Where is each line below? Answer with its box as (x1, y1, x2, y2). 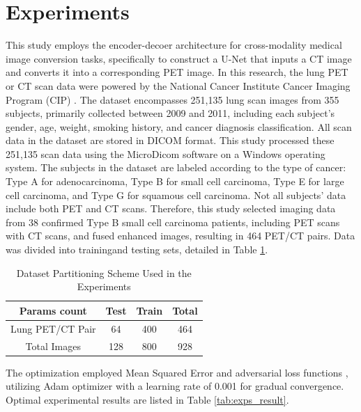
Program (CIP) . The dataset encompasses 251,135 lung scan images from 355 (6, 92, 339, 106)
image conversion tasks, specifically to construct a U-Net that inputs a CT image (6, 51, 352, 65)
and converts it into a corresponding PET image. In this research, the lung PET (6, 65, 348, 79)
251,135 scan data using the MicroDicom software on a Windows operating (6, 146, 325, 161)
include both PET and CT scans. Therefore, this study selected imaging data (6, 201, 336, 216)
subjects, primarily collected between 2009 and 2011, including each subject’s (6, 106, 335, 120)
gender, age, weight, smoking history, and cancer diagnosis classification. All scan (6, 119, 352, 134)
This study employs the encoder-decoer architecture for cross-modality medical (6, 38, 342, 52)
